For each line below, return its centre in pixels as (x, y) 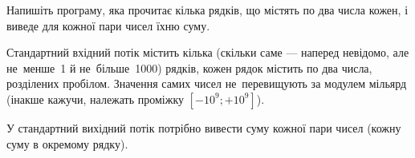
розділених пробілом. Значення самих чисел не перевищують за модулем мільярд (207, 83)
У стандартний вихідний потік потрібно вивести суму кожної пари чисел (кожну (204, 127)
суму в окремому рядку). (67, 143)
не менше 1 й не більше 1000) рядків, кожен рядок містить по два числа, (189, 67)
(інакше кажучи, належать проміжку (96, 99)
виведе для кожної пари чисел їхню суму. (108, 25)
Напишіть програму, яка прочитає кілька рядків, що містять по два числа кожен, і (207, 10)
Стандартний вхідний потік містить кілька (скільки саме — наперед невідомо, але (208, 52)
